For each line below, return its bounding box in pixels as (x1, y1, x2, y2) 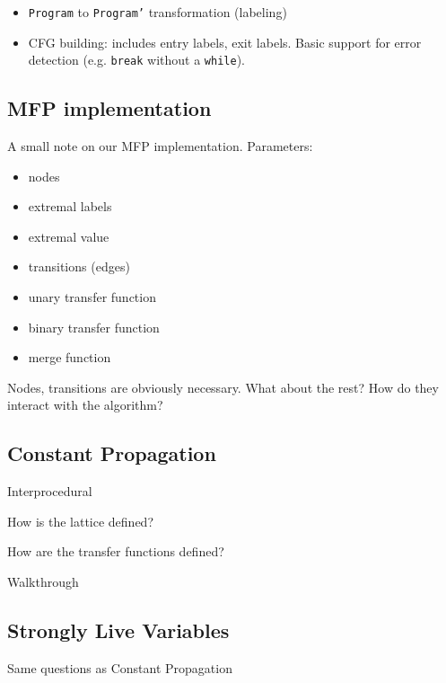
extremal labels (28, 197, 112, 216)
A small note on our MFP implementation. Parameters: (7, 137, 313, 155)
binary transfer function (28, 317, 160, 336)
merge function (28, 348, 111, 367)
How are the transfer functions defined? (7, 542, 224, 561)
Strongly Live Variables (7, 616, 230, 644)
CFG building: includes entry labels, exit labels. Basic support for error (28, 32, 422, 51)
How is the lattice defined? (7, 511, 154, 530)
